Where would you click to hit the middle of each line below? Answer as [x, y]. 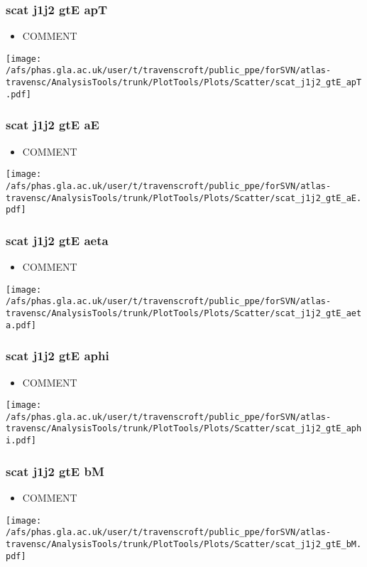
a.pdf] [21, 325]
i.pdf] [21, 441]
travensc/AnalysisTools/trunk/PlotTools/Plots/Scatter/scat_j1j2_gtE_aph [184, 429]
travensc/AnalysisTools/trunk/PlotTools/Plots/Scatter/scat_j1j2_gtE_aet [184, 313]
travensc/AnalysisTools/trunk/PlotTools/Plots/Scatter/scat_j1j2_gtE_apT [184, 83]
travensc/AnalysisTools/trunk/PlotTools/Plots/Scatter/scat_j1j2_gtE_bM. [184, 544]
